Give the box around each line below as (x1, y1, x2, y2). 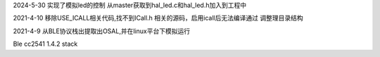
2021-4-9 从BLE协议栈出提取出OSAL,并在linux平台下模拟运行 (13, 27, 190, 35)
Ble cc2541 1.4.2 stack (13, 39, 78, 49)
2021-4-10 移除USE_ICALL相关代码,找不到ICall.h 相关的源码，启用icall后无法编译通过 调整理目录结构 (13, 14, 303, 23)
